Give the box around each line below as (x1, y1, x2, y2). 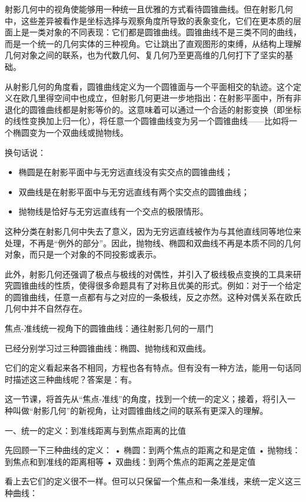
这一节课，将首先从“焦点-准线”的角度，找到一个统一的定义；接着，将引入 (5, 393, 287, 405)
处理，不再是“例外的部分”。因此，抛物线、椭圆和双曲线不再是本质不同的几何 (5, 236, 301, 249)
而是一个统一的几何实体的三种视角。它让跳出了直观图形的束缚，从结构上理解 (5, 37, 301, 49)
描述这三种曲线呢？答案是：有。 (12, 373, 137, 385)
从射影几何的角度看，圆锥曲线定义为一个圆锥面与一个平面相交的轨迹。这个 (5, 80, 293, 92)
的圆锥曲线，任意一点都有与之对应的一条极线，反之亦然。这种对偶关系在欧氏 (5, 290, 301, 303)
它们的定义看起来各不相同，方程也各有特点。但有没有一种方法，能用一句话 (5, 362, 293, 374)
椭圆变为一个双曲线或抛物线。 (12, 126, 128, 138)
